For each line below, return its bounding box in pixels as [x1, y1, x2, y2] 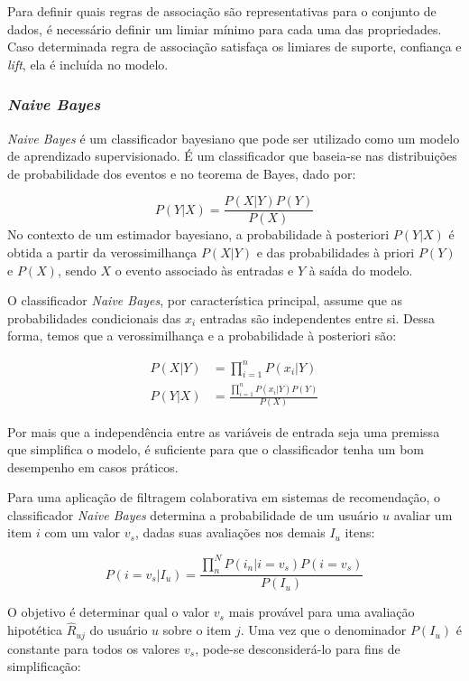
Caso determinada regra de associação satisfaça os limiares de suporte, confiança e [7, 37, 462, 56]
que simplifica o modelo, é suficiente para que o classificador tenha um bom [7, 440, 424, 459]
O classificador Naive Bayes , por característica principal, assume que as [7, 291, 403, 310]
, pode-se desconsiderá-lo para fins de [195, 639, 400, 658]
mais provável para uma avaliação [228, 602, 415, 621]
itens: [345, 523, 375, 542]
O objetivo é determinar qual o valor [7, 602, 210, 621]
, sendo [57, 260, 97, 279]
